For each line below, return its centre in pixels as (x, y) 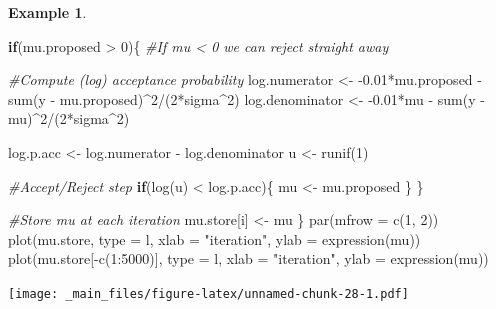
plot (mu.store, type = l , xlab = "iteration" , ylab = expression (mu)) (214, 238)
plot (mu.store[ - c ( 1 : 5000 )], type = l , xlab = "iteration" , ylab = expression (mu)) (248, 258)
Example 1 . (47, 12)
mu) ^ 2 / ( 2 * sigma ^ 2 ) (69, 118)
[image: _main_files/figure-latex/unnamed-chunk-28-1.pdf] (208, 293)
